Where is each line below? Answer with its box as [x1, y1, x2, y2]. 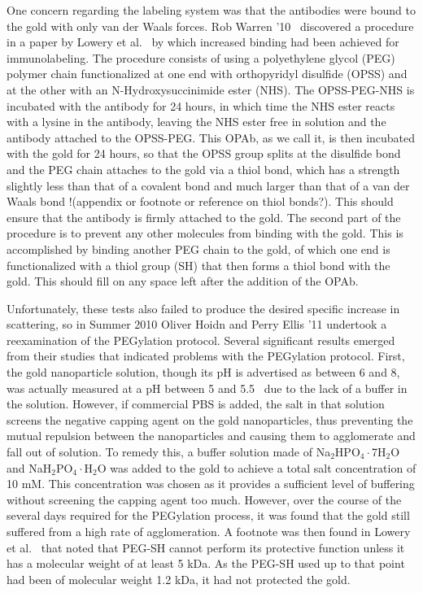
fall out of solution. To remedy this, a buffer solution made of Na [7, 443, 331, 460]
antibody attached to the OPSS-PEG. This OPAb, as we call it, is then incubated [7, 129, 416, 146]
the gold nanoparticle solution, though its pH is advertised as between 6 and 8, [7, 364, 400, 381]
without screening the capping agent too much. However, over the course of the [7, 491, 402, 508]
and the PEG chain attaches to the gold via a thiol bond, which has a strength [7, 160, 400, 177]
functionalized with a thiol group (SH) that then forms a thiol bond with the [7, 256, 390, 273]
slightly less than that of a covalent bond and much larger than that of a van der [7, 177, 410, 194]
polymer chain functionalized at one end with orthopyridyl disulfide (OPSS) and [7, 65, 408, 82]
